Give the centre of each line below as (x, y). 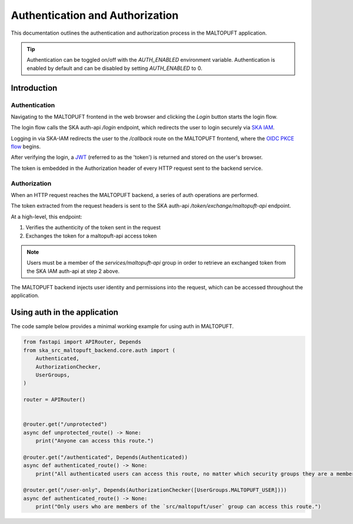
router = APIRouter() (54, 400)
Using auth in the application (65, 313)
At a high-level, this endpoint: (46, 216)
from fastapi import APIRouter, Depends (82, 342)
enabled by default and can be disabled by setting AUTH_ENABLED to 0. (114, 68)
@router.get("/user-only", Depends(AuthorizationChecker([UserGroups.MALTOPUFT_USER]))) (155, 490)
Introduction (34, 88)
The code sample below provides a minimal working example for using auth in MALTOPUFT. (122, 326)
